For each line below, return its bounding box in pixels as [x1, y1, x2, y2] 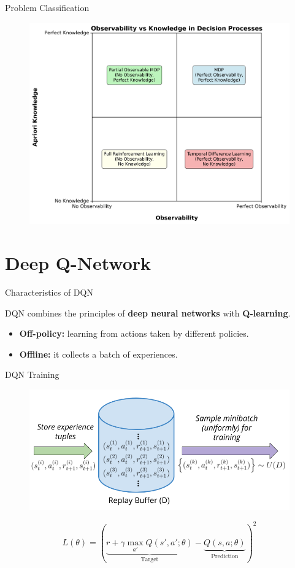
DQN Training [5, 368, 59, 381]
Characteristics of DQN [5, 285, 93, 298]
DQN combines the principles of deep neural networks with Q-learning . [5, 306, 291, 319]
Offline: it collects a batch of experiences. [19, 347, 178, 360]
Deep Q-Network [5, 250, 151, 275]
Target [140, 556, 159, 563]
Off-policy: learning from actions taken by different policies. [19, 327, 249, 340]
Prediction [211, 553, 239, 560]
